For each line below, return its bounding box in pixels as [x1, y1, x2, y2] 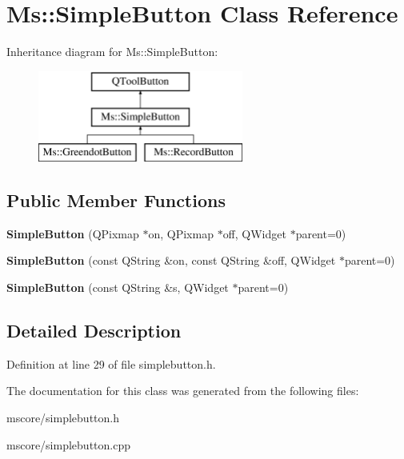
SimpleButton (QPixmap [6, 225, 139, 241]
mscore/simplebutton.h [6, 409, 119, 426]
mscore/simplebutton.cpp [6, 436, 130, 453]
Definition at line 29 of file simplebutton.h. [6, 355, 216, 372]
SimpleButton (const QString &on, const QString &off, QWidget [6, 252, 336, 269]
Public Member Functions [6, 188, 226, 213]
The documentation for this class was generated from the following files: [6, 382, 359, 399]
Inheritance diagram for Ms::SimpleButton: [6, 43, 218, 60]
